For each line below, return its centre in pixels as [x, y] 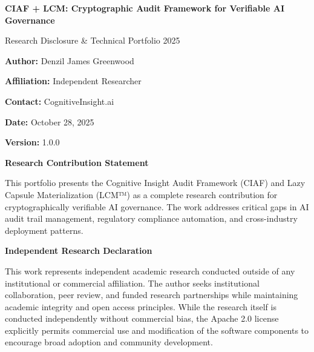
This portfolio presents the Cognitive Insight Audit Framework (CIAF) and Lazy [155, 183]
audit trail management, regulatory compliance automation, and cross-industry [151, 218]
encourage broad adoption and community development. [109, 342]
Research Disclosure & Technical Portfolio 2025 [93, 40]
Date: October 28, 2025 [50, 121]
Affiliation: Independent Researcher [73, 81]
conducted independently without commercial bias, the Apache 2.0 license [142, 318]
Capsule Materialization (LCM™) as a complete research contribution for [141, 194]
